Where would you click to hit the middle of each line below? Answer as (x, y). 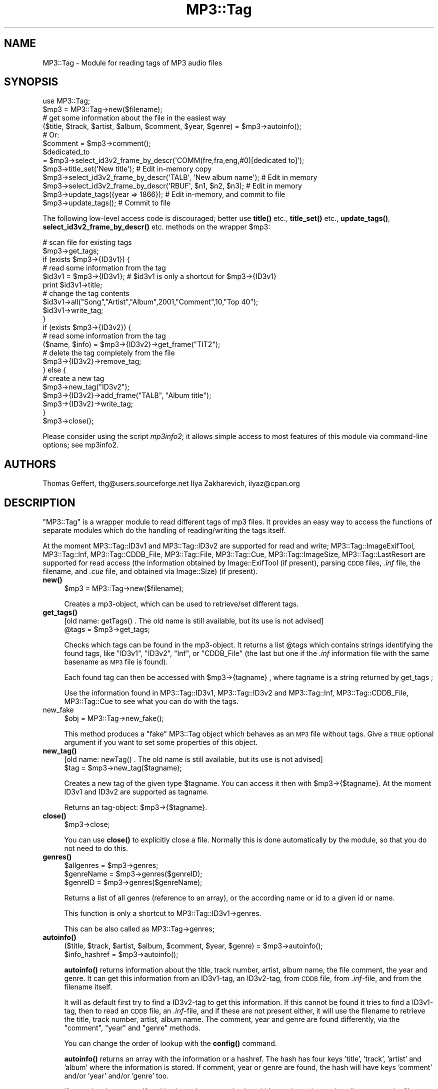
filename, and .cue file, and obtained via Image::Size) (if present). (150, 571)
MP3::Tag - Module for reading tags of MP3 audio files (132, 62)
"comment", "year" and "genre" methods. (132, 1028)
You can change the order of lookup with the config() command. (170, 1043)
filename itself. (88, 987)
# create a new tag (73, 378)
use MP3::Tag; (66, 101)
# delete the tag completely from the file (109, 353)
